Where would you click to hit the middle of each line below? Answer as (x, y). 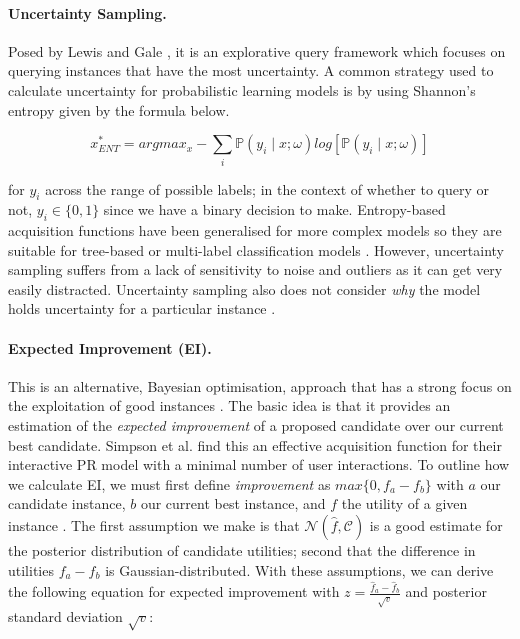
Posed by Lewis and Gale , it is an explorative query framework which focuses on (257, 50)
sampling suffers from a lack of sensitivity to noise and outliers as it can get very (255, 269)
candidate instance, (67, 503)
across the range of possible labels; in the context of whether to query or (267, 188)
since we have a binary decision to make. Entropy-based (274, 209)
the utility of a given (404, 503)
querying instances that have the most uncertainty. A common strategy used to (251, 70)
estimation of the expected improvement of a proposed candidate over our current (256, 425)
